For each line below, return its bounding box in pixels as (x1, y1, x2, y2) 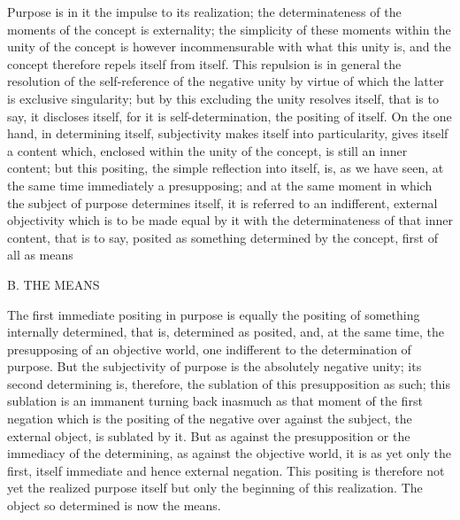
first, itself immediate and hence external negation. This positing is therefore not (7, 461, 445, 479)
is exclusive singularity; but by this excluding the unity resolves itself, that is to (7, 89, 439, 107)
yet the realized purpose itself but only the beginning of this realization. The (7, 478, 423, 497)
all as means (7, 245, 73, 264)
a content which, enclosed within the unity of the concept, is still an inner (7, 141, 408, 159)
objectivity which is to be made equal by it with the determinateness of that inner (7, 211, 453, 229)
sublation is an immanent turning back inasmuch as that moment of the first (7, 392, 423, 410)
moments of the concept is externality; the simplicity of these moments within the (7, 19, 451, 38)
